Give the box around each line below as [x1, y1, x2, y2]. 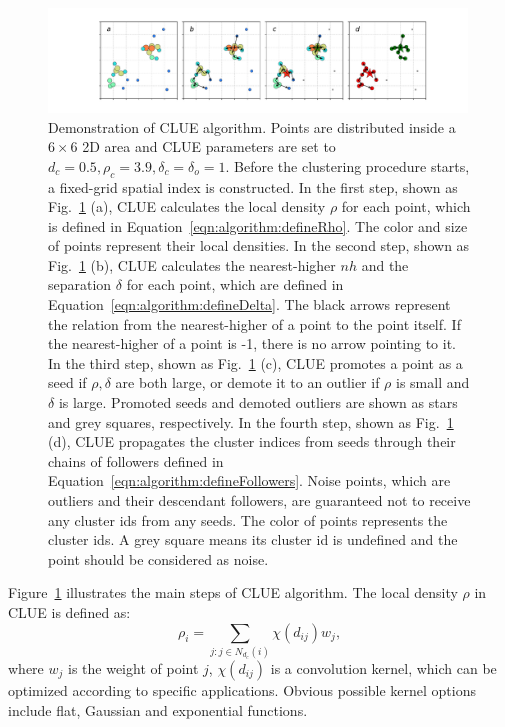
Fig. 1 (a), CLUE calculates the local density [48, 196, 326, 217]
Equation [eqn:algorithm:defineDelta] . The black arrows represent [48, 294, 451, 315]
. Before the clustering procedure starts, [225, 155, 470, 176]
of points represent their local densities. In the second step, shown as [48, 235, 470, 256]
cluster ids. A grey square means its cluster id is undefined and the [48, 529, 458, 550]
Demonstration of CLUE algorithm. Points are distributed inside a [48, 116, 456, 137]
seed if [48, 372, 87, 393]
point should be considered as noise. [48, 548, 269, 569]
